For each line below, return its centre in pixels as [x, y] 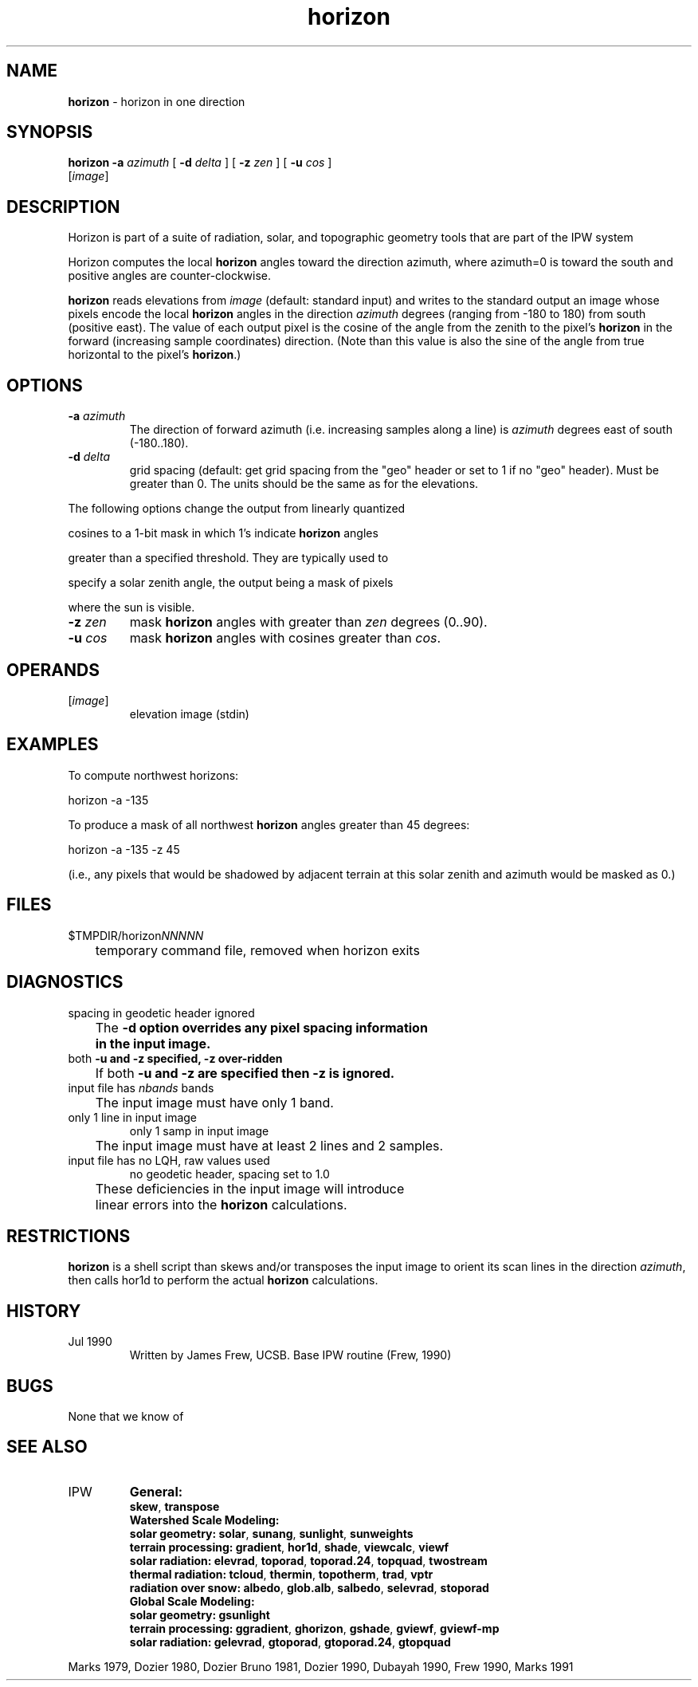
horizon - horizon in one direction [157, 101]
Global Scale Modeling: [192, 1601]
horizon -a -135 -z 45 [124, 849]
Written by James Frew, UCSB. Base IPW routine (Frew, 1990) [290, 1355]
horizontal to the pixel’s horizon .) [155, 355]
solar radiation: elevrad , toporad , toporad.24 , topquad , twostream [308, 1560]
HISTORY [44, 1311]
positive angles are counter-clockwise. [170, 276]
